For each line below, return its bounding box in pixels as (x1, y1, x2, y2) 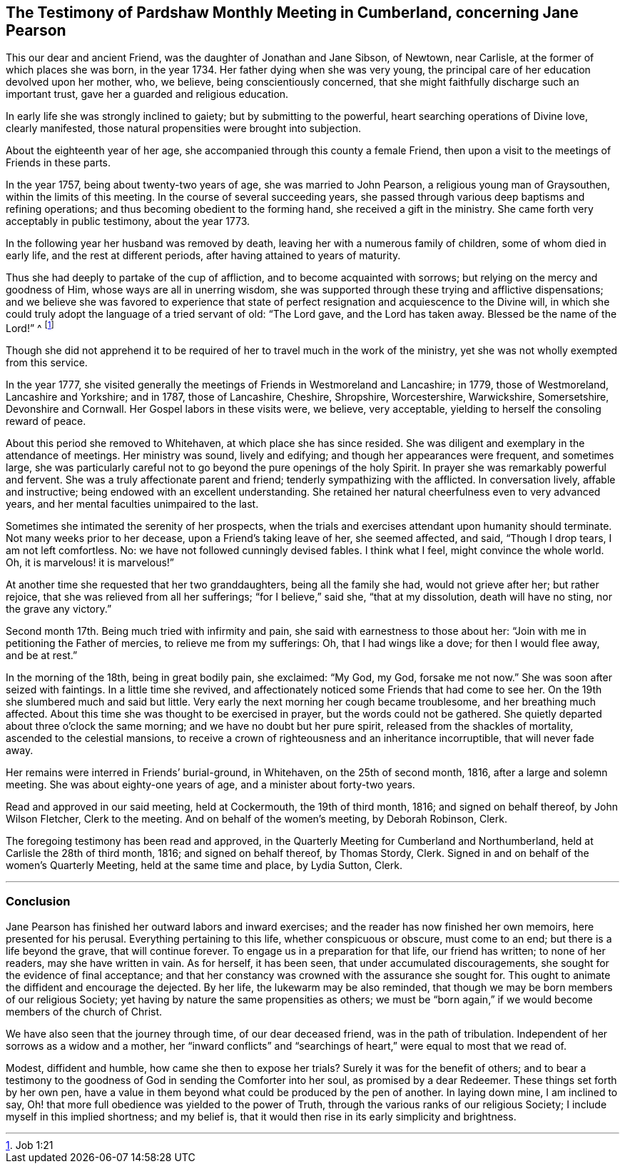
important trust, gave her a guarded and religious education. (6, 88, 289, 101)
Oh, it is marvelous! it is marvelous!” (6, 556, 175, 569)
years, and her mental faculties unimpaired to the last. (6, 498, 259, 511)
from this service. (6, 356, 88, 369)
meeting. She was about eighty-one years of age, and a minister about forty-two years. (6, 778, 415, 791)
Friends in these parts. (6, 156, 111, 169)
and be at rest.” (6, 649, 78, 662)
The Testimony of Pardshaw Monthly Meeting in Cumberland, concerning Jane (6, 4, 579, 21)
